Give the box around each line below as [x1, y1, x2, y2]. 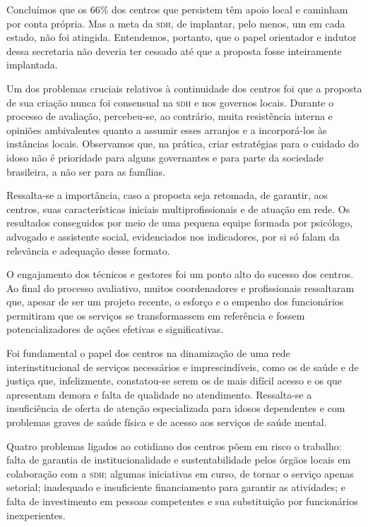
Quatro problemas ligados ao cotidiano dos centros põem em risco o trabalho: [6, 438, 342, 453]
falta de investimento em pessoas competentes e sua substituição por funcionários [6, 494, 358, 508]
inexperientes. [6, 507, 66, 522]
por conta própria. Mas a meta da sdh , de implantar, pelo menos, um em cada [6, 16, 345, 30]
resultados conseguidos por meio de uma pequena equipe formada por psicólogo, [6, 215, 353, 230]
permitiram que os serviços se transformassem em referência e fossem [6, 308, 305, 322]
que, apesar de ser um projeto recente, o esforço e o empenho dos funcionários [6, 294, 344, 309]
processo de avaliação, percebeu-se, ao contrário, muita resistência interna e [6, 109, 333, 123]
